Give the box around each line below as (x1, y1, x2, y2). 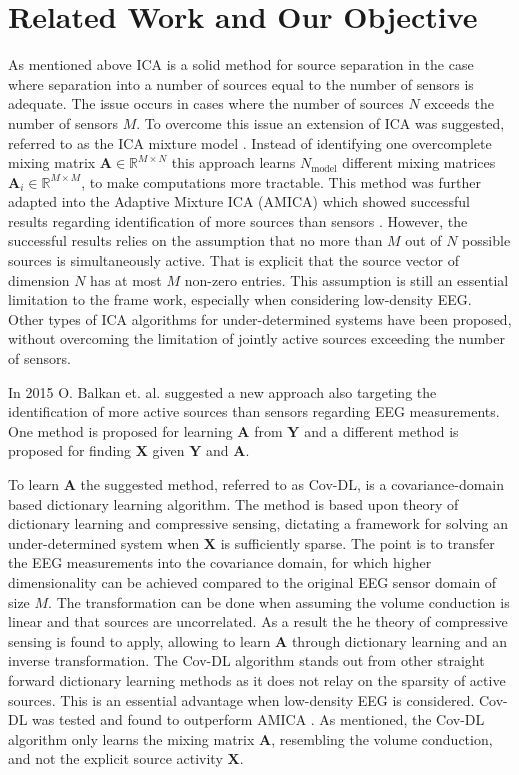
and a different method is (304, 420, 459, 441)
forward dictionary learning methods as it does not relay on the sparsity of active (8, 669, 506, 690)
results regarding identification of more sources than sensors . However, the (8, 210, 468, 231)
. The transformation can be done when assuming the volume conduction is (48, 591, 510, 612)
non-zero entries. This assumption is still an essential (184, 269, 509, 290)
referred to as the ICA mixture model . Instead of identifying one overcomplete (8, 132, 492, 153)
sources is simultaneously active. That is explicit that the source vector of (8, 250, 459, 271)
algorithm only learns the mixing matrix (8, 728, 255, 749)
